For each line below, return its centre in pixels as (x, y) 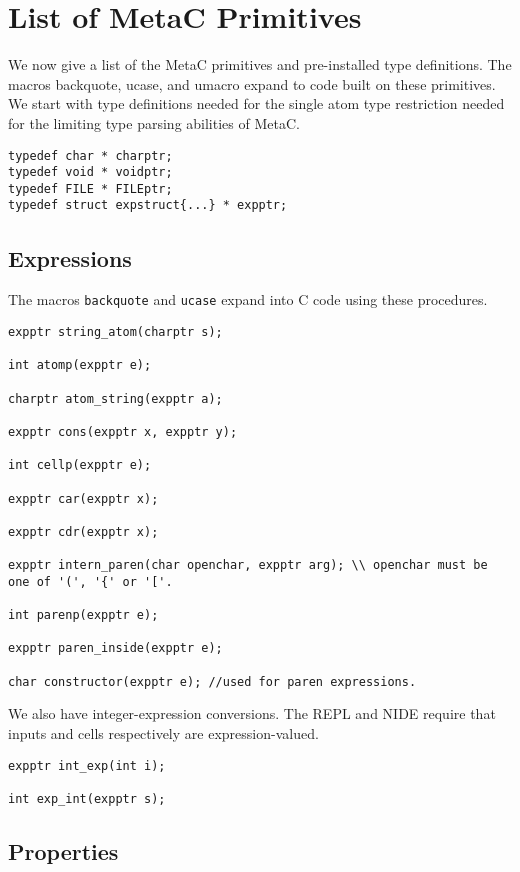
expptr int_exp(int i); (87, 765)
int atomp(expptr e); (80, 365)
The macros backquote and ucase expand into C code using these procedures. (248, 299)
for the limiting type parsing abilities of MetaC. (154, 122)
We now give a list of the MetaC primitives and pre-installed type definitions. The (260, 64)
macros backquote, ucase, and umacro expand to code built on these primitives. (252, 83)
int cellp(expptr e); (80, 465)
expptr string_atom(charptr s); (115, 331)
